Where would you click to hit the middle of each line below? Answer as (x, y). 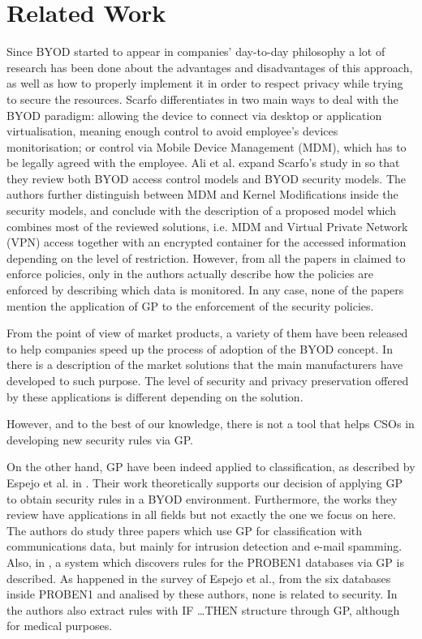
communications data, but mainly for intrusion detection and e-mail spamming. (205, 546)
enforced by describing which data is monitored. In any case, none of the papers (205, 290)
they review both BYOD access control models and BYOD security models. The (206, 178)
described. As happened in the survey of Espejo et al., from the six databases (199, 578)
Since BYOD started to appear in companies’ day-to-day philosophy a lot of (196, 51)
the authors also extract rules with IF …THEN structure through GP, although (203, 609)
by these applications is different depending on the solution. (155, 396)
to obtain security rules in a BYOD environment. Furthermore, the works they (202, 498)
